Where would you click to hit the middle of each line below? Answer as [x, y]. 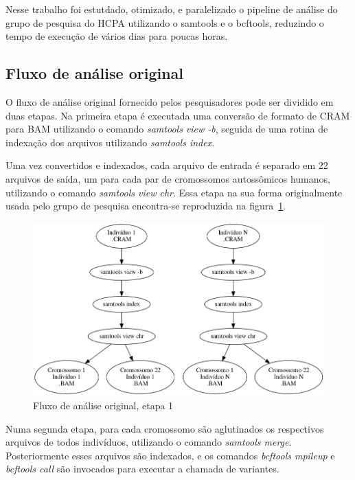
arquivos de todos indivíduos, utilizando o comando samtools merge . [149, 442]
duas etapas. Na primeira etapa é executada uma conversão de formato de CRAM [178, 115]
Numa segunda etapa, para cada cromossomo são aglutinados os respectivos [165, 428]
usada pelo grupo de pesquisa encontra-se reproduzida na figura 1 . [146, 206]
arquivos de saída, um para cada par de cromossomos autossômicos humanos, [168, 178]
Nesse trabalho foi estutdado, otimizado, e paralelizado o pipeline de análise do [172, 9]
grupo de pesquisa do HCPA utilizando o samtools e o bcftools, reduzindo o [165, 22]
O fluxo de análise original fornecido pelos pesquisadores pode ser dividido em [170, 101]
